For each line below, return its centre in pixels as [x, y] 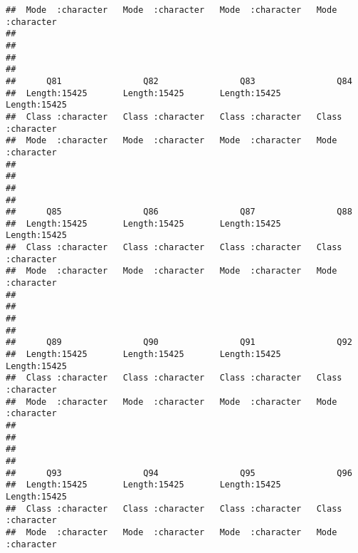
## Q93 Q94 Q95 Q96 [179, 473]
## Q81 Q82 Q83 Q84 [179, 81]
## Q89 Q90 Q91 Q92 [179, 342]
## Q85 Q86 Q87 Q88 [179, 212]
